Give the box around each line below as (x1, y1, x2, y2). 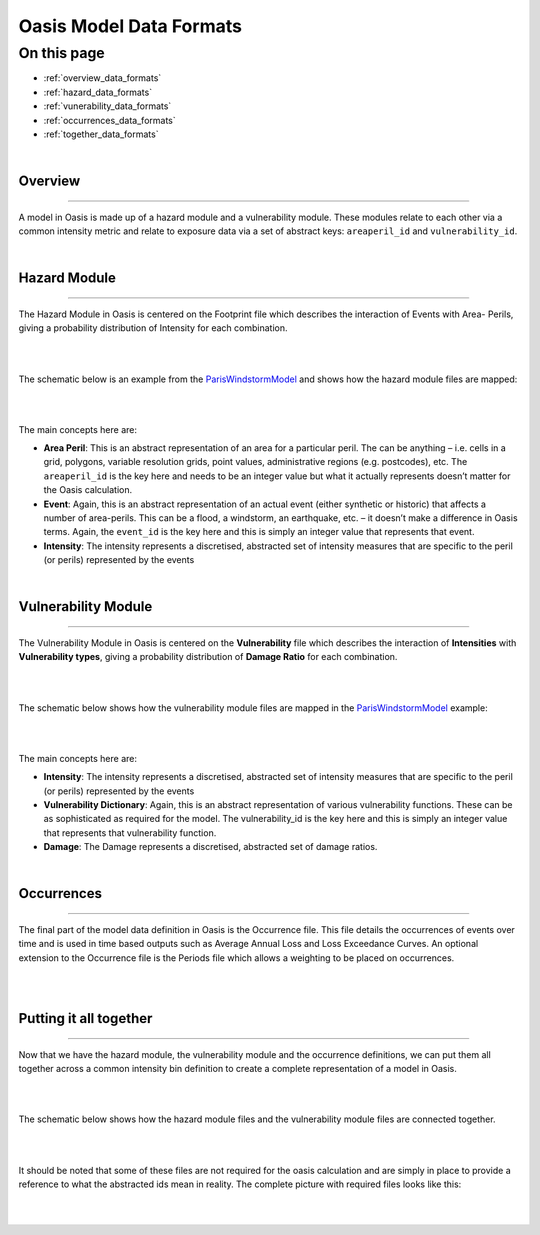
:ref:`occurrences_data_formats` (43, 114, 176, 126)
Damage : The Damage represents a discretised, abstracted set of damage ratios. (43, 841, 378, 853)
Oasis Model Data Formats (18, 15, 242, 37)
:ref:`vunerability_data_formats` (43, 100, 172, 112)
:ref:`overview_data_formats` (43, 72, 162, 84)
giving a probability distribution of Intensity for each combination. (18, 322, 288, 334)
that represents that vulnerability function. (43, 826, 217, 839)
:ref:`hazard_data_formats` (43, 86, 153, 98)
